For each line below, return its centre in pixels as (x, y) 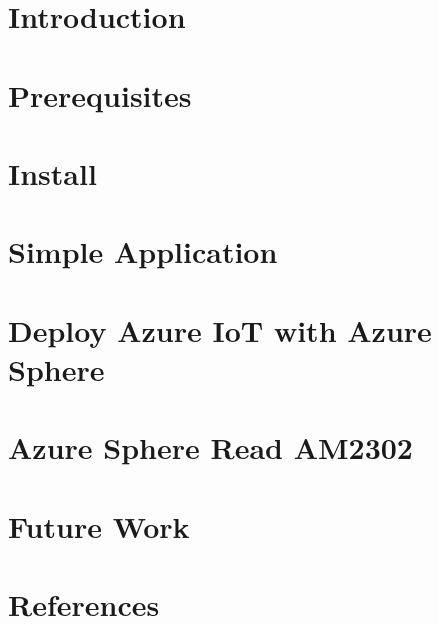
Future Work (99, 525)
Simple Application (143, 251)
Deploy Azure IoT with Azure (220, 329)
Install (52, 172)
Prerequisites (100, 94)
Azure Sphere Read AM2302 (210, 447)
